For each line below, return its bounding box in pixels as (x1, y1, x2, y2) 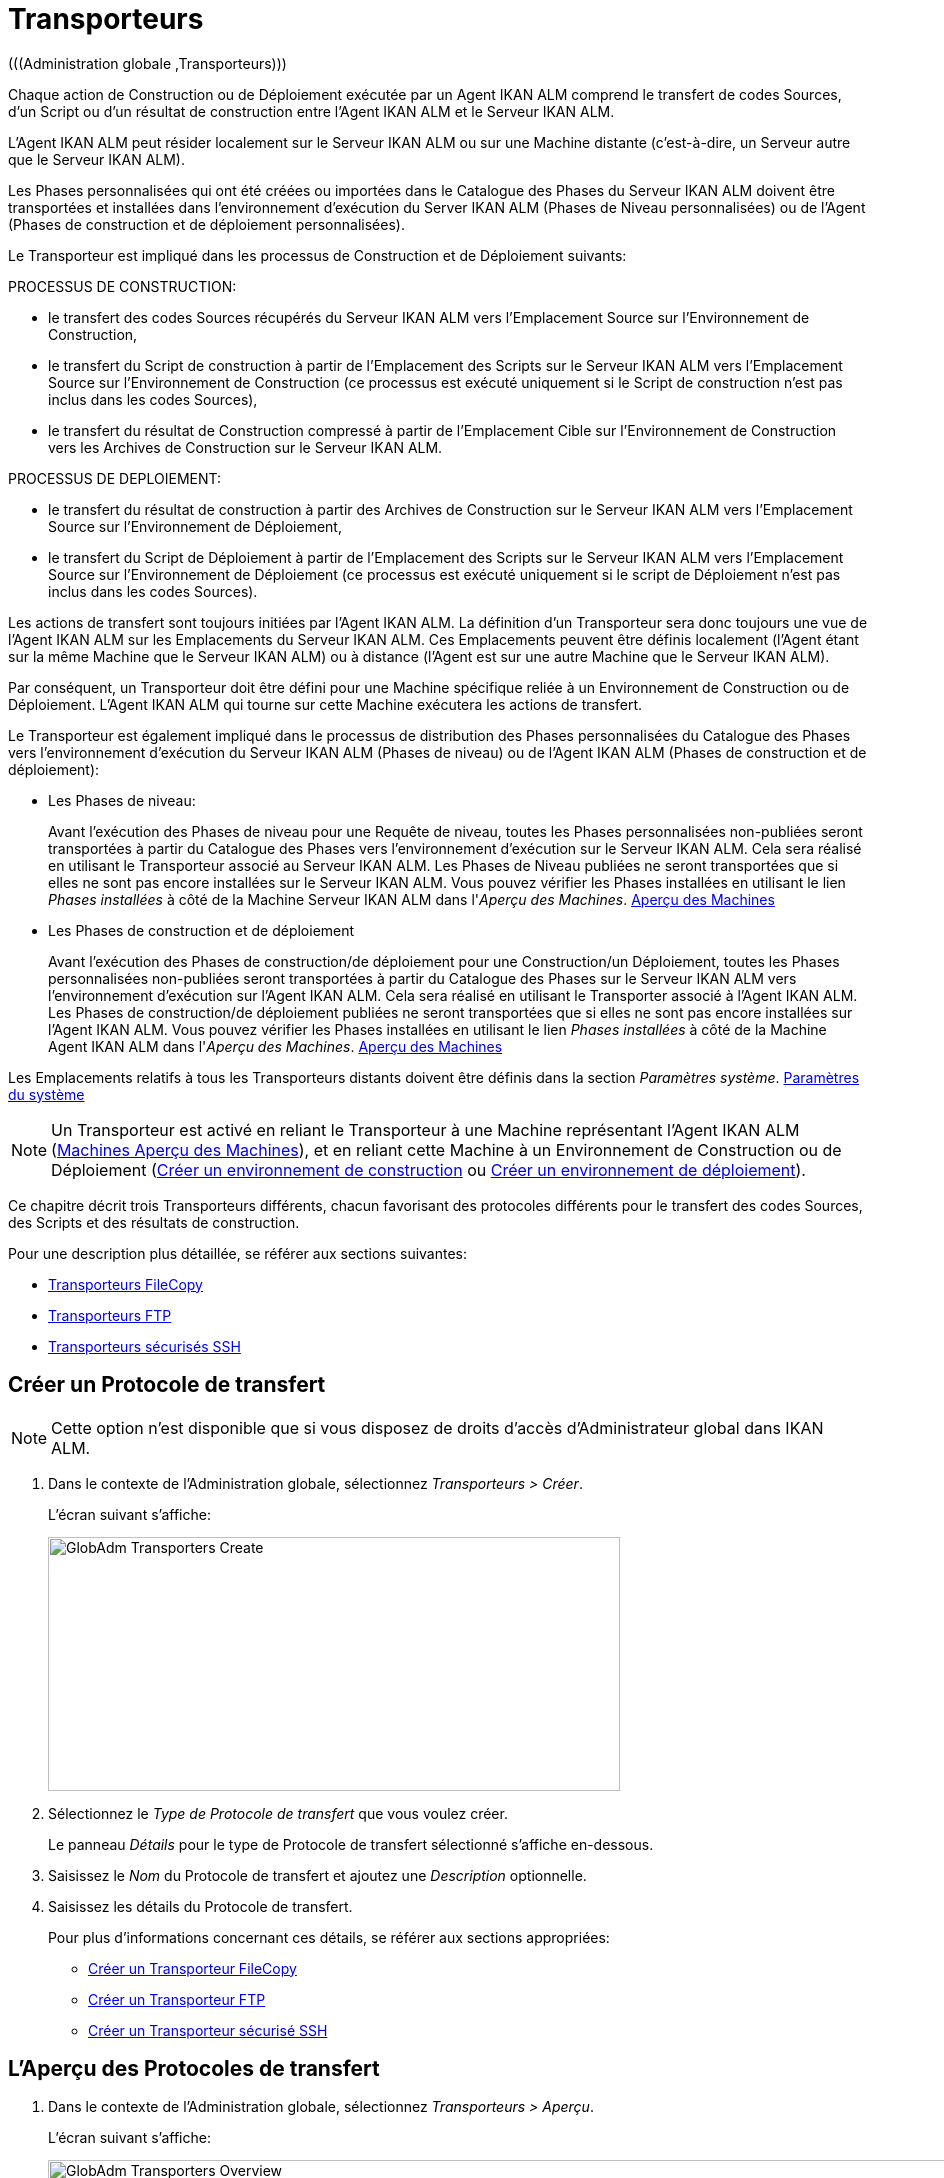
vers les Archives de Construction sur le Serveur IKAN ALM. (48, 438, 443, 456)
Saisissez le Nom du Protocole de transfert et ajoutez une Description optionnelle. (48, 1866, 587, 1884)
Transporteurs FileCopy (48, 1275, 203, 1293)
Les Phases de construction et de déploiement (48, 921, 355, 939)
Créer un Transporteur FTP (88, 1990, 266, 2008)
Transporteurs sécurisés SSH (48, 1337, 241, 1355)
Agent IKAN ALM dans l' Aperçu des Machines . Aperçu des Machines (48, 1037, 503, 1055)
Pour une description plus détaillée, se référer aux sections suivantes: (8, 1244, 468, 1262)
